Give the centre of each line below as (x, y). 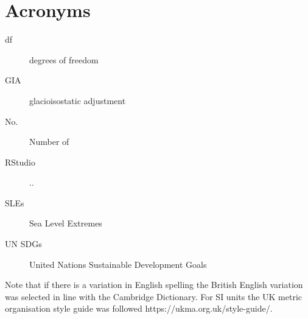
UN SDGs (23, 244)
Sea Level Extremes (66, 223)
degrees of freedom (64, 59)
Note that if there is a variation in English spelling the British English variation (154, 285)
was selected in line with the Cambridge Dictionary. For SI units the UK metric (154, 296)
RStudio (20, 162)
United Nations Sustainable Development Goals (118, 264)
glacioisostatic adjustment (78, 100)
